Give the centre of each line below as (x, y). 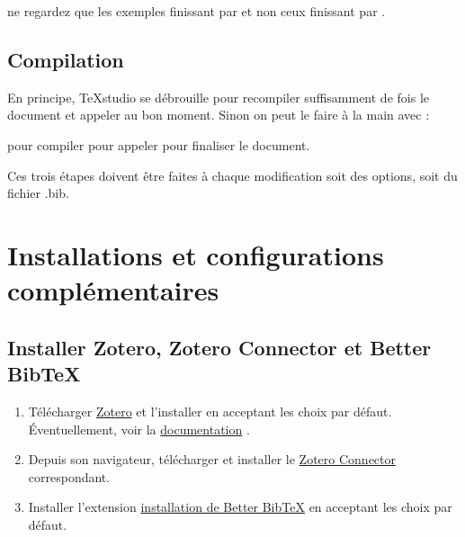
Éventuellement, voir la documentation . (139, 429)
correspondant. (69, 476)
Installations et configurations (196, 254)
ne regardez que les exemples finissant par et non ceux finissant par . (197, 11)
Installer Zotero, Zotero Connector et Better (219, 347)
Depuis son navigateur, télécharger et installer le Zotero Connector (212, 459)
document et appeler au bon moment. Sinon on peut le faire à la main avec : (219, 115)
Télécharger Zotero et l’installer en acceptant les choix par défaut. (210, 411)
